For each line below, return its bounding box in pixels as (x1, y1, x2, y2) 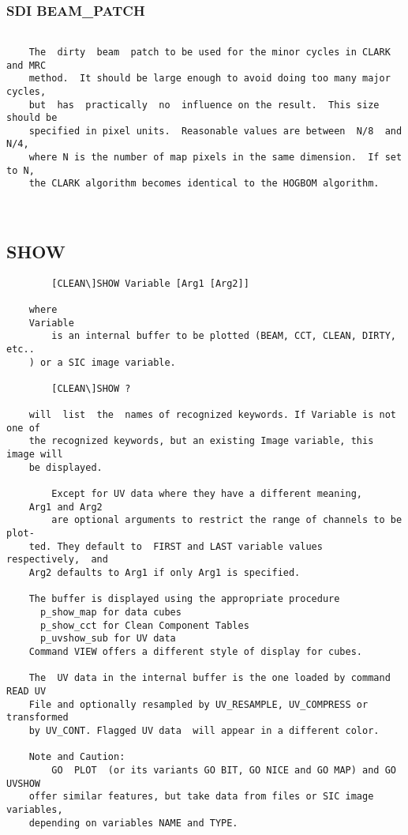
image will (6, 449, 63, 461)
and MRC (6, 59, 47, 71)
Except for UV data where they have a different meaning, (51, 488, 363, 500)
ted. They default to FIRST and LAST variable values (28, 540, 323, 552)
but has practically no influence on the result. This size (28, 99, 380, 111)
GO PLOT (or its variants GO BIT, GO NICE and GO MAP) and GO (51, 764, 396, 776)
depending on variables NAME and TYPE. (28, 817, 238, 829)
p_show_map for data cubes (39, 607, 182, 619)
